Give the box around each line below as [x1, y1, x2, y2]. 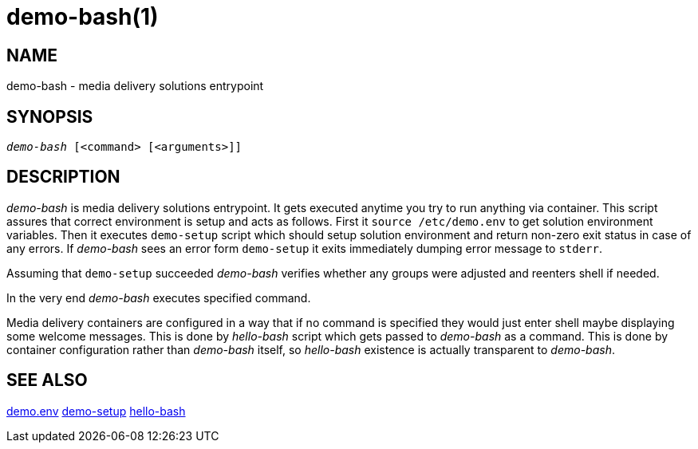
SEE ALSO [6, 370, 88, 391]
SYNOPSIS [6, 106, 93, 127]
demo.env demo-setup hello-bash [6, 404, 186, 418]
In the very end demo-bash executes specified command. [6, 290, 311, 305]
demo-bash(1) [6, 3, 159, 30]
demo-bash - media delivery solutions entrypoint [6, 79, 264, 93]
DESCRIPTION [6, 167, 120, 187]
